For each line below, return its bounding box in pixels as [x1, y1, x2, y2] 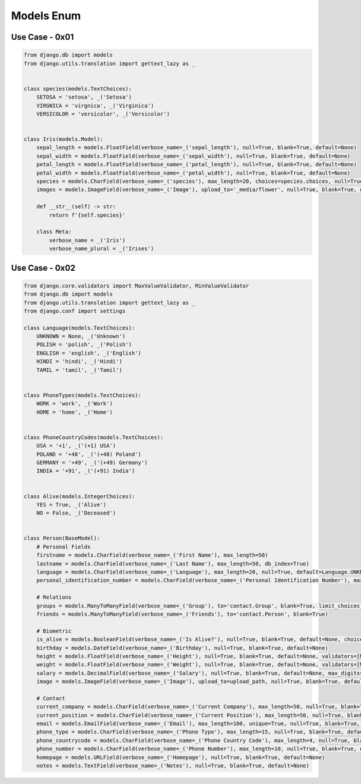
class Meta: [36, 229, 72, 235]
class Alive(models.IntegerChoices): [23, 493, 135, 499]
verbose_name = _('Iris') [49, 236, 126, 244]
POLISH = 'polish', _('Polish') [36, 341, 132, 348]
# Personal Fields [36, 543, 91, 550]
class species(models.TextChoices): [23, 85, 132, 92]
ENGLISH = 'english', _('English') [36, 350, 141, 356]
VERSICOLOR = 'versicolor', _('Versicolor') [36, 110, 170, 117]
